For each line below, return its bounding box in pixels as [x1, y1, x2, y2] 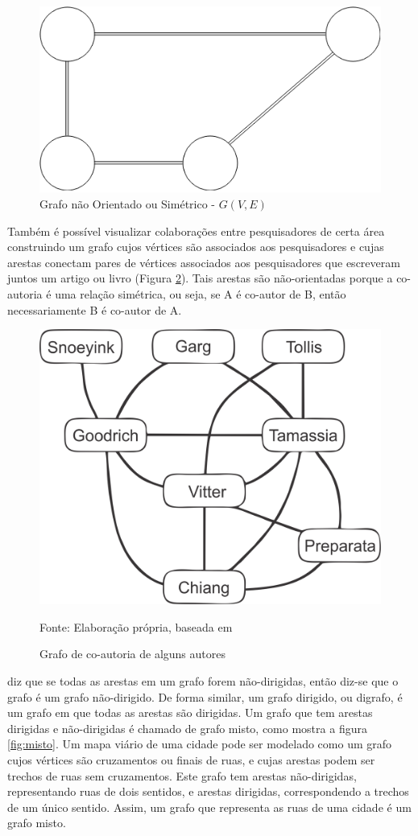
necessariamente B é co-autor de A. [7, 301, 182, 318]
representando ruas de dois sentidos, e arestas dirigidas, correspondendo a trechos [7, 783, 409, 800]
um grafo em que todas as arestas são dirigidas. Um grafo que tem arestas [7, 704, 373, 721]
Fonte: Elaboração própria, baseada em [39, 618, 233, 635]
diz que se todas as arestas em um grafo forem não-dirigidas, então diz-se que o [7, 672, 399, 689]
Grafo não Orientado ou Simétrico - [39, 196, 216, 212]
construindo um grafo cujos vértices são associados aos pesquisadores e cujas [7, 238, 384, 255]
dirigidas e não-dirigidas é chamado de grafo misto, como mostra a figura [7, 719, 367, 736]
